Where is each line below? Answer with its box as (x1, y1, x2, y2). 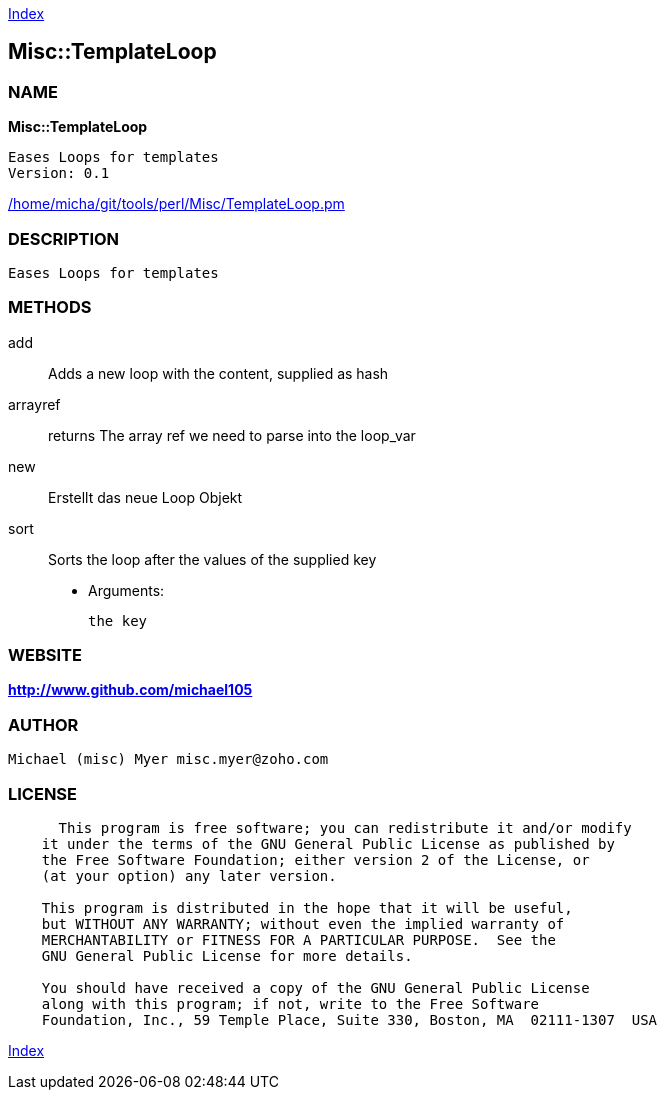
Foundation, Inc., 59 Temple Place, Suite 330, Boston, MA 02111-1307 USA (41, 1011, 658, 1028)
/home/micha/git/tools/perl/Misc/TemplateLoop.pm (8, 195, 345, 213)
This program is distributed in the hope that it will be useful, (41, 899, 573, 916)
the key (88, 612, 148, 629)
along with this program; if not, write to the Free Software (41, 995, 540, 1012)
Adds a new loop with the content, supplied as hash (48, 364, 389, 382)
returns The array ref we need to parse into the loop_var (48, 426, 416, 444)
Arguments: (88, 581, 165, 599)
